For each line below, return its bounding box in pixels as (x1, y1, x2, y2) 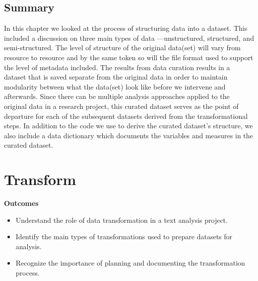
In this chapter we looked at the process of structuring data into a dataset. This (4, 23, 248, 33)
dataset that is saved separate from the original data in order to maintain (4, 72, 228, 82)
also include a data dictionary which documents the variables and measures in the (4, 130, 253, 140)
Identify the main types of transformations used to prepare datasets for (15, 231, 233, 242)
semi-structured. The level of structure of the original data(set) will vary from (4, 42, 241, 53)
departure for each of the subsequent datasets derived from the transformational (4, 110, 248, 121)
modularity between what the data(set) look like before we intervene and (4, 81, 226, 92)
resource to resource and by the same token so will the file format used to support (4, 52, 254, 62)
